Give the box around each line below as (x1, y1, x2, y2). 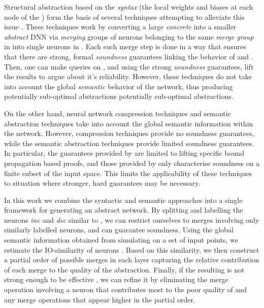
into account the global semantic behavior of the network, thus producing (4, 81, 233, 91)
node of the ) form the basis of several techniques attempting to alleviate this (4, 11, 245, 22)
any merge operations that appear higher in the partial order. (4, 294, 195, 304)
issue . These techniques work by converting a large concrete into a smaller (4, 21, 237, 32)
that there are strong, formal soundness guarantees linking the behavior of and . (4, 51, 253, 61)
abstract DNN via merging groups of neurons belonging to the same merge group (4, 31, 254, 42)
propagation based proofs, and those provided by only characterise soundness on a (4, 157, 260, 168)
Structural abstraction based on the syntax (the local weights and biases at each (4, 2, 253, 12)
